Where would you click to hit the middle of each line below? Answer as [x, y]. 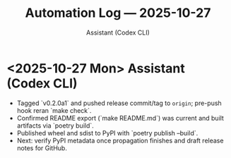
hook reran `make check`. [54, 110]
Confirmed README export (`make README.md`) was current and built [120, 118]
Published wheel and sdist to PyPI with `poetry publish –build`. [107, 133]
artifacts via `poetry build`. [55, 126]
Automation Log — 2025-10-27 [118, 13]
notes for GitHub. [42, 148]
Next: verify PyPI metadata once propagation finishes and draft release [120, 140]
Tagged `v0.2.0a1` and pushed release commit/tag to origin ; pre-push [119, 103]
